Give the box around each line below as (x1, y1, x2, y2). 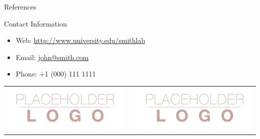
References (4, 1, 36, 11)
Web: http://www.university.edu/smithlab (15, 35, 145, 45)
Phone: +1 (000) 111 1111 (15, 68, 96, 79)
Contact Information (4, 18, 67, 28)
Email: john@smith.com (15, 51, 89, 62)
